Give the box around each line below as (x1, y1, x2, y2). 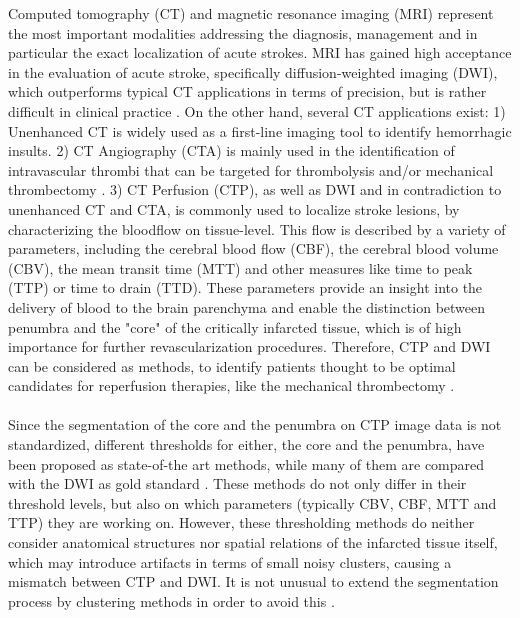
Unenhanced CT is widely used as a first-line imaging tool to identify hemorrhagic (8, 120, 512, 141)
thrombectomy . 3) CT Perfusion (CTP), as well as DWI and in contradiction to (8, 179, 502, 200)
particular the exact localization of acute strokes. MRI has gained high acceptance (8, 42, 512, 63)
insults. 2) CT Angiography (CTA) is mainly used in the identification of (8, 140, 455, 161)
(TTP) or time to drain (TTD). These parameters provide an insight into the (8, 277, 483, 298)
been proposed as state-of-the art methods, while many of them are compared (8, 453, 485, 474)
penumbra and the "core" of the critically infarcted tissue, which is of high (8, 316, 462, 337)
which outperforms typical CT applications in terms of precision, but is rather (8, 81, 487, 102)
